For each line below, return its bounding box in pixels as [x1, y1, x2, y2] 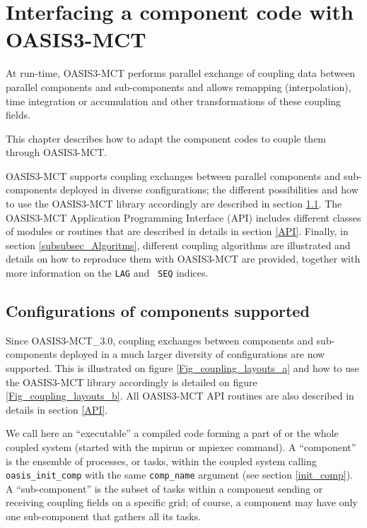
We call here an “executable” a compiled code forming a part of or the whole [6, 426, 339, 440]
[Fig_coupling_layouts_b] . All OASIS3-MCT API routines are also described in [6, 388, 354, 403]
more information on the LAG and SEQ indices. [6, 265, 209, 280]
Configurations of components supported [6, 300, 310, 322]
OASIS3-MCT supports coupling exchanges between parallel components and [6, 168, 341, 183]
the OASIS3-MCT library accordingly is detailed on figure [6, 374, 257, 389]
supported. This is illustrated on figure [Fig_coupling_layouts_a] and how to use [6, 361, 359, 376]
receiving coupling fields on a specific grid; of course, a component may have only [6, 495, 358, 510]
